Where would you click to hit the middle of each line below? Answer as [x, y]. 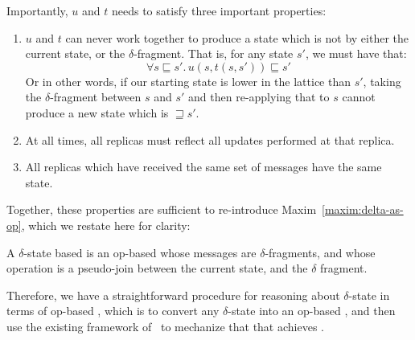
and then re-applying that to [259, 97]
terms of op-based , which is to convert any [113, 311]
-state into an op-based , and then [312, 311]
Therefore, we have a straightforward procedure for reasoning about [173, 295]
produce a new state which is [97, 112]
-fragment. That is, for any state [214, 53]
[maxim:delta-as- [363, 209]
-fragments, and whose [320, 252]
